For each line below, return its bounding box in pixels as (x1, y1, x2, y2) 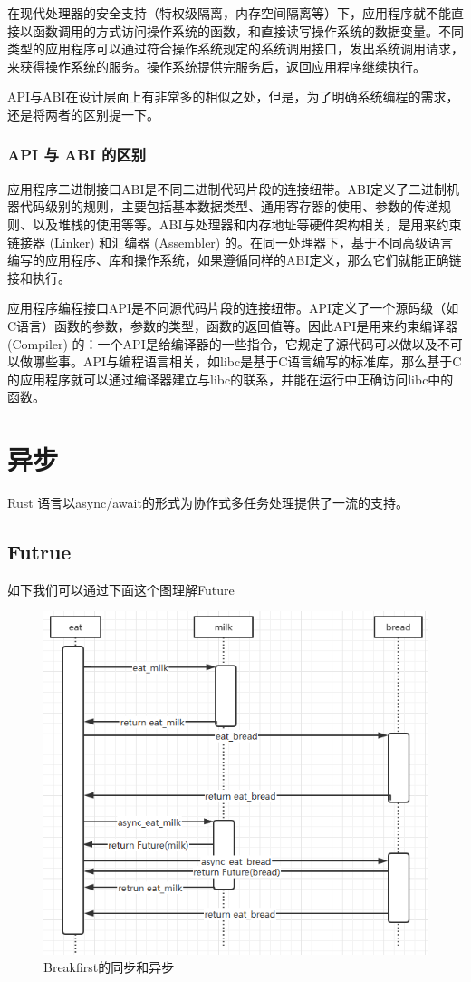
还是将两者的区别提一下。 (7, 104, 159, 123)
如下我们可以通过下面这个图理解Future (7, 579, 235, 598)
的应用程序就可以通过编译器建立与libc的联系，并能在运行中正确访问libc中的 (7, 369, 454, 388)
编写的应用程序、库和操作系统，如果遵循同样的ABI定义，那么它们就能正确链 (7, 250, 462, 269)
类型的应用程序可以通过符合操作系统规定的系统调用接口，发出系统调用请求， (7, 39, 464, 58)
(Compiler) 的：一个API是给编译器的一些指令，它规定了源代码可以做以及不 (7, 334, 450, 353)
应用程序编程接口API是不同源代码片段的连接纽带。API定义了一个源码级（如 (7, 298, 459, 317)
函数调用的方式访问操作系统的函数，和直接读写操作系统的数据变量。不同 (32, 21, 464, 40)
